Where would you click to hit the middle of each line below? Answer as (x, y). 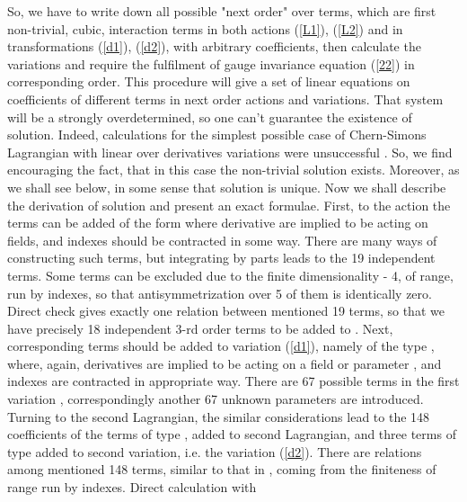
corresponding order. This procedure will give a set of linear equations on (209, 81)
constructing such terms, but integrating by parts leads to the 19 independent (221, 258)
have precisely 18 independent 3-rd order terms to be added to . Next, (200, 328)
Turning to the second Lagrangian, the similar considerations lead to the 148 (219, 416)
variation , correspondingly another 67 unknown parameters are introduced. (216, 399)
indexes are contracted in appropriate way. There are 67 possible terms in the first (233, 381)
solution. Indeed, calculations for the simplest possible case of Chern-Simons (217, 134)
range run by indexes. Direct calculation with (132, 487)
